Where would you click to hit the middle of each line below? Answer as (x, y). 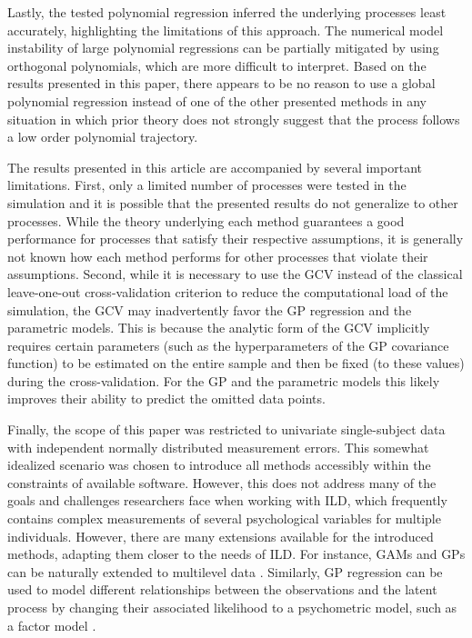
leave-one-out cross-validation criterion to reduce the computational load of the (228, 291)
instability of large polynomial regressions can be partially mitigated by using (223, 48)
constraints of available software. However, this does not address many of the (222, 482)
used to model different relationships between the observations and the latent (222, 589)
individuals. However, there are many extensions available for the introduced (221, 536)
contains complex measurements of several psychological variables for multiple (224, 518)
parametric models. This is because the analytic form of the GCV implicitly (219, 328)
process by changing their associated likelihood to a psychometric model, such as (232, 607)
